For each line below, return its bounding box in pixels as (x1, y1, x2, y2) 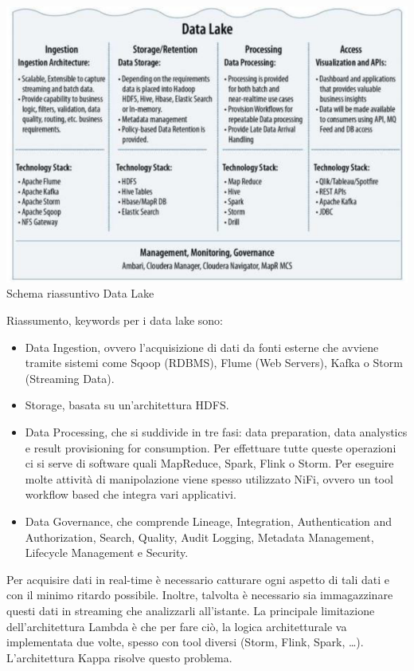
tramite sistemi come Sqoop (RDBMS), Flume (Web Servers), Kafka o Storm (25, 354, 403, 371)
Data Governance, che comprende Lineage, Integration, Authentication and (25, 512, 393, 529)
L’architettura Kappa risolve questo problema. (6, 649, 232, 665)
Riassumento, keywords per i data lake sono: (6, 312, 224, 329)
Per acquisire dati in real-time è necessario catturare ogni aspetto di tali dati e (6, 570, 389, 587)
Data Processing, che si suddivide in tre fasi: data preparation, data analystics (25, 424, 408, 440)
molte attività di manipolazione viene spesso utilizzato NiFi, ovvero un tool (25, 470, 393, 487)
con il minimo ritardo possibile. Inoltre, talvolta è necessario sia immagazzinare (6, 586, 393, 603)
